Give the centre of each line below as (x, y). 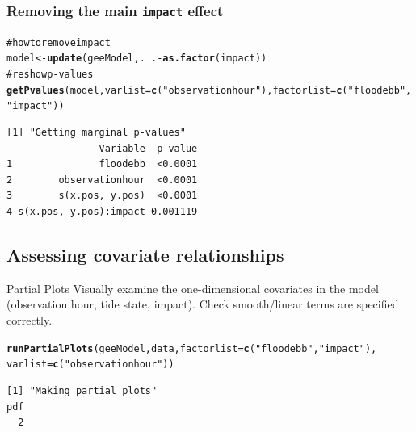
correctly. (29, 320)
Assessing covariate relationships (145, 255)
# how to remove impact (59, 42)
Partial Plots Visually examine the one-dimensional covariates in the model (193, 288)
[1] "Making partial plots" (82, 390)
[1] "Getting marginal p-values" (96, 133)
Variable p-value (148, 148)
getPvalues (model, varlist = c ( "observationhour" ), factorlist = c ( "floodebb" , (209, 90)
